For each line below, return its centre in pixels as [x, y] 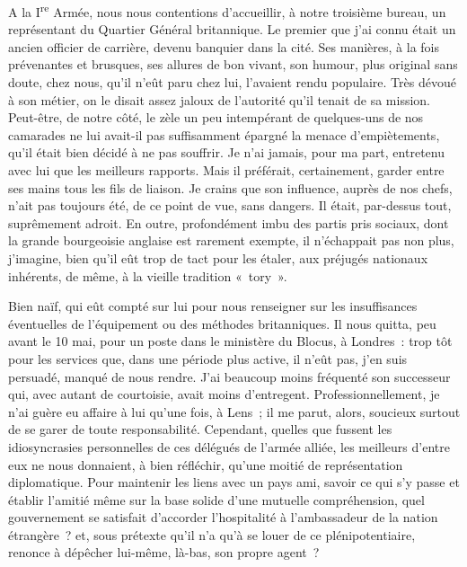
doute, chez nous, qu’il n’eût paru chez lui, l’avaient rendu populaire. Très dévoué [232, 82]
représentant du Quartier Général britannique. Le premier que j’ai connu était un [232, 29]
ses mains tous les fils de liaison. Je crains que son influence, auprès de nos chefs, [230, 187]
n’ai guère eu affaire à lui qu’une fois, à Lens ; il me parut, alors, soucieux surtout [234, 411]
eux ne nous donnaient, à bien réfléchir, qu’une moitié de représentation [206, 464]
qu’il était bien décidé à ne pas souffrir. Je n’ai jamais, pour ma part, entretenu [226, 152]
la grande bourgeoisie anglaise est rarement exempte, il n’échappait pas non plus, [231, 240]
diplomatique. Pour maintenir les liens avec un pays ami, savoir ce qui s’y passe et [234, 482]
